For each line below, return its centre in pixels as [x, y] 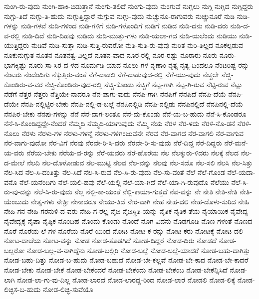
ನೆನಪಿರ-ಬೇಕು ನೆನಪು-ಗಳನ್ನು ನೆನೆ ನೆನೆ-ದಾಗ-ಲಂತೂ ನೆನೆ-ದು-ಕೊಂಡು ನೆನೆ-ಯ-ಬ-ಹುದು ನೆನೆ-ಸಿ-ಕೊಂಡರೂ [125, 113]
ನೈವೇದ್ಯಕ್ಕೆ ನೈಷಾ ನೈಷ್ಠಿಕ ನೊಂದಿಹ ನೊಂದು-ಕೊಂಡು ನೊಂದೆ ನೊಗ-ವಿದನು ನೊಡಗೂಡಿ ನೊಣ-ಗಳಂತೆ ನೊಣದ [128, 221]
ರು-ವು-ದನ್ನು [18, 192]
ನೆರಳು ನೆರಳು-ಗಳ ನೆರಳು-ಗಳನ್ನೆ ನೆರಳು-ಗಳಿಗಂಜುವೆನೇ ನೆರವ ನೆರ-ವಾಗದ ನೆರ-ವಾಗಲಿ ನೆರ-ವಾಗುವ [132, 133]
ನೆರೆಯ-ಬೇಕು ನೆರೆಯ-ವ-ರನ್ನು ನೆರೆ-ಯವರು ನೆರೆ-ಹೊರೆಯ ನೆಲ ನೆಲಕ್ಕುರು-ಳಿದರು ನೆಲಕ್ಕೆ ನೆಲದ [133, 152]
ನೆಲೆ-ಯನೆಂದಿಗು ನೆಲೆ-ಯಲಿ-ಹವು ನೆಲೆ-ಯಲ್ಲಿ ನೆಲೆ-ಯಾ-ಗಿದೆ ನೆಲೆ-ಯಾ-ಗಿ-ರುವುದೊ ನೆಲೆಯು [124, 182]
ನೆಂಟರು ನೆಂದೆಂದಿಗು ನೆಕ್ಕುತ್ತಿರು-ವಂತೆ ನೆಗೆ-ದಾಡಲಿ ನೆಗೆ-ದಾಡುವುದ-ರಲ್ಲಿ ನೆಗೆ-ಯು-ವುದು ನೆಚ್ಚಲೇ [112, 75]
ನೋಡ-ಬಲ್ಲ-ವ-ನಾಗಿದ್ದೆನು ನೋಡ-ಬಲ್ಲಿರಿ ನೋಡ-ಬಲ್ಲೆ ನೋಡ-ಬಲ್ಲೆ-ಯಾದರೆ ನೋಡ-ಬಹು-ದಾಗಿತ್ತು [138, 250]
